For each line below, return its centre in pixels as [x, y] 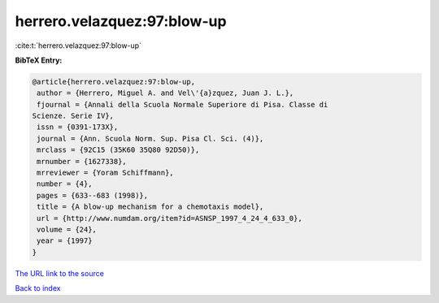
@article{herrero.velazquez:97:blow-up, [113, 82]
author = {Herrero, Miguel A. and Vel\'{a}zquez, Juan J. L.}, [165, 93]
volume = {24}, [67, 229]
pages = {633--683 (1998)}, [93, 195]
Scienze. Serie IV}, [73, 116]
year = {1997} [65, 241]
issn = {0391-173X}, [78, 127]
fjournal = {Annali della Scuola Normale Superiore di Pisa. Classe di [183, 104]
